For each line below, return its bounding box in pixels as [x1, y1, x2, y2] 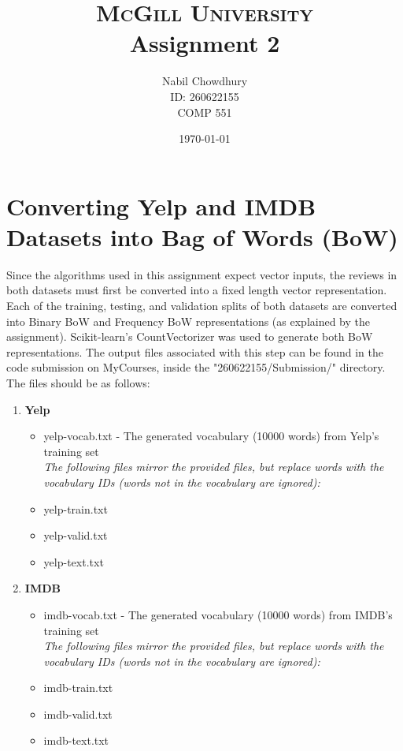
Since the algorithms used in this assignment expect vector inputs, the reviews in [6, 266, 397, 282]
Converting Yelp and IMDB [6, 189, 316, 222]
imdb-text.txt [43, 732, 109, 749]
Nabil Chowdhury [161, 73, 248, 89]
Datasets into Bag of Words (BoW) [6, 220, 398, 252]
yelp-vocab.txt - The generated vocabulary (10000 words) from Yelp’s [43, 428, 379, 444]
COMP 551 [177, 103, 232, 120]
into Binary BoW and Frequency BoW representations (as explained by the [6, 312, 371, 329]
